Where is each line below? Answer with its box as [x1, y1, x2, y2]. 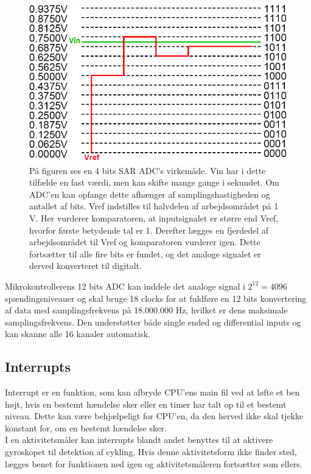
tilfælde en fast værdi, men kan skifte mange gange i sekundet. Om [29, 176, 279, 189]
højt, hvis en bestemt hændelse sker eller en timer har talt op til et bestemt [5, 397, 287, 410]
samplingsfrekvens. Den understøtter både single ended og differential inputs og [5, 315, 301, 328]
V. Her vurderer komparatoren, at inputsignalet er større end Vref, [29, 211, 278, 224]
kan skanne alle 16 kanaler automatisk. [5, 327, 150, 340]
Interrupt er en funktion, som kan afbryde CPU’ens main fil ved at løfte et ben [5, 386, 300, 399]
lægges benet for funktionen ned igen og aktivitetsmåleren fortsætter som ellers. [5, 457, 302, 470]
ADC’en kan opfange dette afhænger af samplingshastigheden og [29, 187, 270, 200]
